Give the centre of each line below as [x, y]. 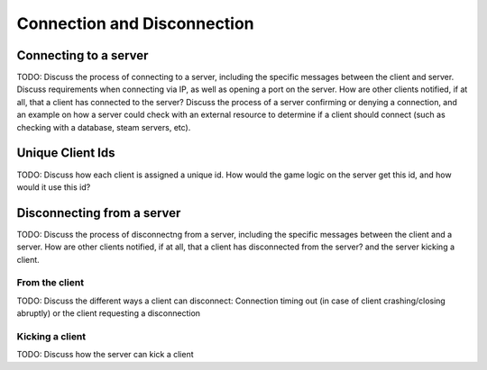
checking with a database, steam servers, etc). [104, 127]
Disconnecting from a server [99, 213]
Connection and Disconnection [135, 23]
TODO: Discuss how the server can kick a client [105, 355]
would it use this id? [54, 187]
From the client [51, 283]
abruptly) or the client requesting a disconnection [109, 313]
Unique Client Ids [66, 153]
